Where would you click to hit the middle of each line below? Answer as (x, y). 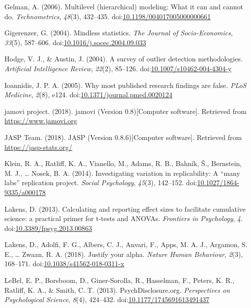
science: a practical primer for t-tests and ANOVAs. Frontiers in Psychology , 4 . (124, 218)
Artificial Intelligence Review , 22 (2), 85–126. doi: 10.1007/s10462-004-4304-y (118, 68)
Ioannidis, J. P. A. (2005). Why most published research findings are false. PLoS (125, 85)
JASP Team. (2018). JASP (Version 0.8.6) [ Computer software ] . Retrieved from (123, 137)
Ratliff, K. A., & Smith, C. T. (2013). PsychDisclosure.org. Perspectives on (117, 290)
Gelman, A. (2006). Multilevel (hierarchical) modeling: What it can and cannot (124, 6)
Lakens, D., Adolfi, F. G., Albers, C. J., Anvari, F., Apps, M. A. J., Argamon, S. (126, 244)
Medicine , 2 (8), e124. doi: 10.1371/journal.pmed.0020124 (88, 95)
